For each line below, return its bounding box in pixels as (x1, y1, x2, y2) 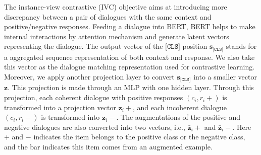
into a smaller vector (193, 71, 257, 82)
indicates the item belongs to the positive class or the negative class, (33, 131, 245, 142)
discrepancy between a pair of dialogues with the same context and (4, 11, 212, 22)
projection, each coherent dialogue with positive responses (4, 92, 183, 103)
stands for (226, 41, 257, 51)
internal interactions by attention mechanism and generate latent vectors (4, 31, 229, 41)
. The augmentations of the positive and (116, 112, 241, 122)
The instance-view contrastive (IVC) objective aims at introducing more (4, 2, 227, 12)
